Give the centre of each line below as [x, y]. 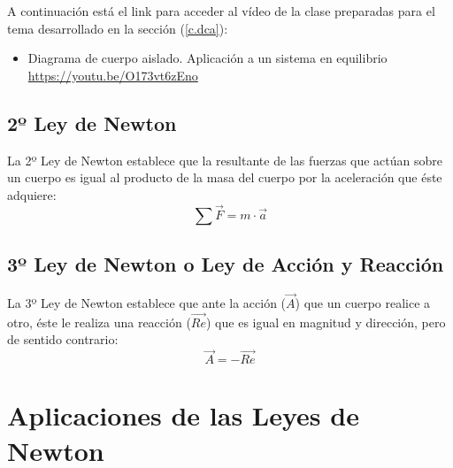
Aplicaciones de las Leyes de [183, 415]
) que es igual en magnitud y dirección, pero [326, 322]
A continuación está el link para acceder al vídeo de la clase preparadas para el [221, 11]
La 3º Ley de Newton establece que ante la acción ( [147, 303]
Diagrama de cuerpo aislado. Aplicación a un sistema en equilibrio [207, 58]
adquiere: [32, 194]
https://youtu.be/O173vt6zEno [113, 75]
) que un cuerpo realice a [363, 303]
